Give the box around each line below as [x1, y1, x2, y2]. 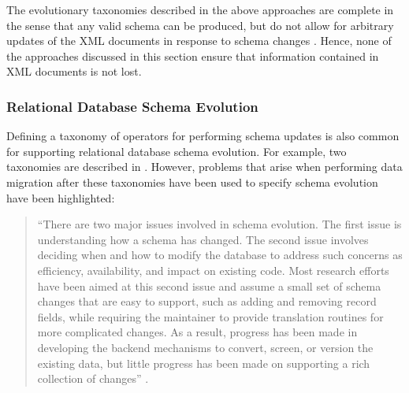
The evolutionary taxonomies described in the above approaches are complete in [6, 2, 394, 17]
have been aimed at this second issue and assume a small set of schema [37, 277, 381, 294]
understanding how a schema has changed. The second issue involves [37, 231, 369, 247]
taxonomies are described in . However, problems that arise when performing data [6, 158, 403, 175]
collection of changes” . [37, 370, 149, 387]
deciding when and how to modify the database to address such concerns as [37, 247, 403, 263]
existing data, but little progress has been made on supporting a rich [37, 354, 370, 371]
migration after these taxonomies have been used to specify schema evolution [6, 173, 378, 190]
